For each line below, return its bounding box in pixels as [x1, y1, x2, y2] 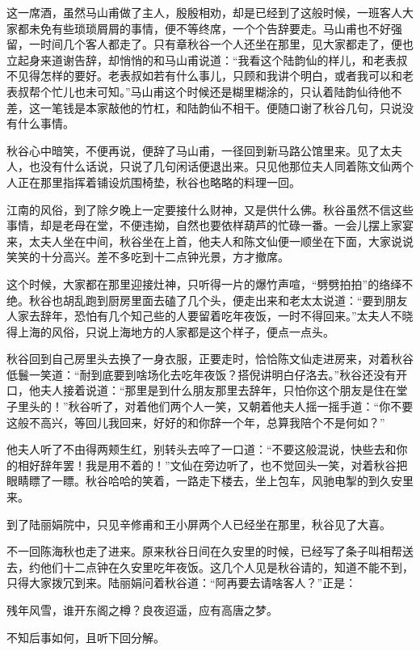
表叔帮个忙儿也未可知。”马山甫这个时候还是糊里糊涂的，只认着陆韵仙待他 [6, 82, 391, 99]
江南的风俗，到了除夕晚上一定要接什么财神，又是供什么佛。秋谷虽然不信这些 [6, 201, 414, 218]
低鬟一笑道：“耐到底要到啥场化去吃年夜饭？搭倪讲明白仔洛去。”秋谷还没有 [6, 366, 397, 383]
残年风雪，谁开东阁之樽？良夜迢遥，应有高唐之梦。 [6, 602, 278, 618]
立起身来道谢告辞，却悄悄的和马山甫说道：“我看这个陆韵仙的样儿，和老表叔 [6, 51, 408, 68]
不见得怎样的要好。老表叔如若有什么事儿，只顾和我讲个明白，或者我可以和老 [6, 67, 414, 84]
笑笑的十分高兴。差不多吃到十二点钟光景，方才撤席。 [6, 248, 289, 265]
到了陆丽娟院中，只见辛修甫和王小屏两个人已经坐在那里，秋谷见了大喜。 [6, 515, 391, 532]
